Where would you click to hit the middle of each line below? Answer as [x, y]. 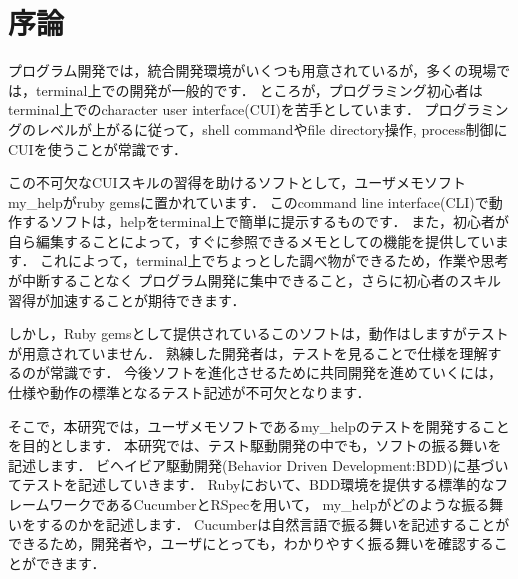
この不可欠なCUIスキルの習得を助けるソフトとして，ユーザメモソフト [237, 182]
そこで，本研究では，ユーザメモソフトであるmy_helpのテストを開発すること [259, 425]
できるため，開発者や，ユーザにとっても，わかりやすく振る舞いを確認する [251, 543]
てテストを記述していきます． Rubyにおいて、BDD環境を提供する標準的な [251, 484]
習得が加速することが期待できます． [127, 299]
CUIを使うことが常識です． [98, 148]
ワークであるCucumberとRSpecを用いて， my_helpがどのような [255, 504]
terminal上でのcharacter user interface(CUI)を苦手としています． [214, 109]
